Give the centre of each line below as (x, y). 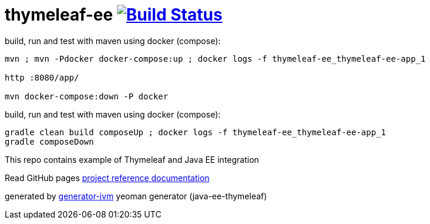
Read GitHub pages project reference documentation (107, 178)
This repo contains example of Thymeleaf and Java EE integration (132, 159)
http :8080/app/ (42, 77)
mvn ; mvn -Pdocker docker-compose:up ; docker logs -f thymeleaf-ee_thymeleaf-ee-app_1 (215, 58)
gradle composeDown (49, 141)
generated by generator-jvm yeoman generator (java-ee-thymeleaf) (136, 196)
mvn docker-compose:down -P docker (87, 96)
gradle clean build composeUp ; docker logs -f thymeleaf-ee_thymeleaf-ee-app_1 (196, 132)
